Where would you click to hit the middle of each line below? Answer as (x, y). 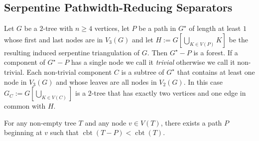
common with (25, 106)
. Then (157, 52)
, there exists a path (191, 122)
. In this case (203, 81)
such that (65, 132)
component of (25, 62)
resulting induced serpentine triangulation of (72, 52)
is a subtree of (143, 71)
